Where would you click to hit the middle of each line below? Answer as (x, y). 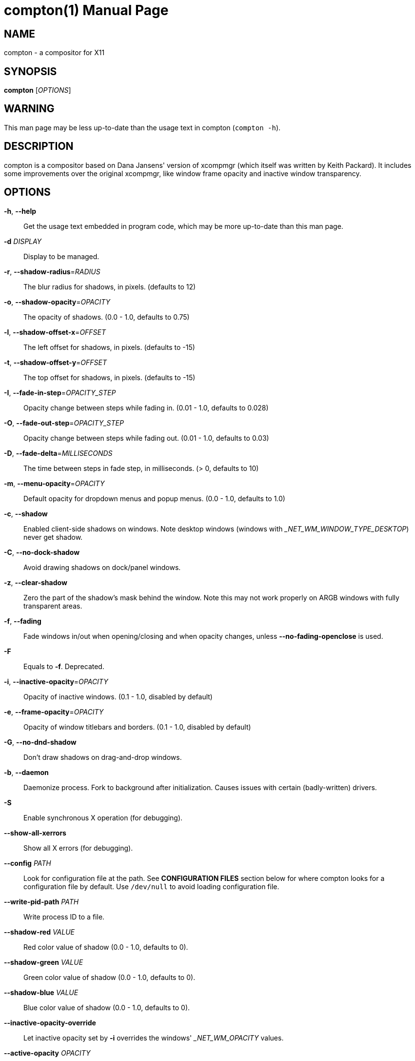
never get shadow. (53, 537)
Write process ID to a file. (64, 917)
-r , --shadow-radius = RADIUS (52, 271)
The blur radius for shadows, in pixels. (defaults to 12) (110, 286)
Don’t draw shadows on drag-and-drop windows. (103, 757)
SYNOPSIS (30, 71)
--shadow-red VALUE (40, 932)
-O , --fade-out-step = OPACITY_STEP (64, 423)
